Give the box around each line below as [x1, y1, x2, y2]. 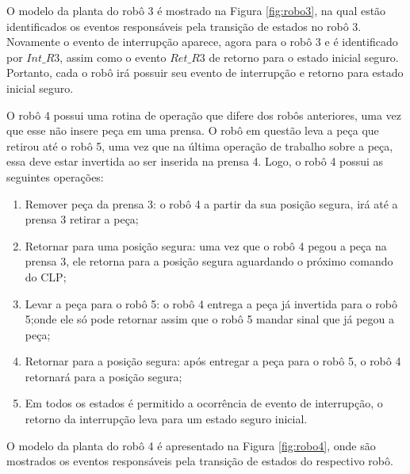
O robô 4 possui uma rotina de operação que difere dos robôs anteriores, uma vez [6, 106, 402, 123]
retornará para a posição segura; [25, 368, 182, 384]
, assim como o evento [59, 48, 167, 65]
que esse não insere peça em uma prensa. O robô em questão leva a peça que [6, 122, 379, 139]
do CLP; [25, 268, 67, 285]
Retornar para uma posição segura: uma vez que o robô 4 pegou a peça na [25, 237, 387, 254]
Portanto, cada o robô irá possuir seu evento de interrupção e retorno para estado [6, 64, 404, 81]
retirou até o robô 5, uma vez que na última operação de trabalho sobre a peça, [6, 137, 393, 154]
